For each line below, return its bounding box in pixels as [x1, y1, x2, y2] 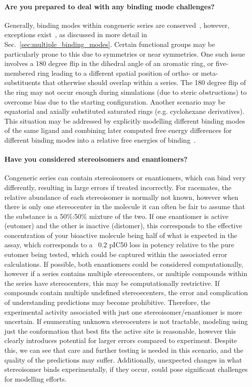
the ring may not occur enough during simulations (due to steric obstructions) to [4, 86, 247, 97]
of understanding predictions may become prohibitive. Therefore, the [4, 297, 210, 307]
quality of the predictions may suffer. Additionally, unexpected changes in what [4, 354, 242, 365]
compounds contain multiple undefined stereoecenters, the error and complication [4, 287, 248, 298]
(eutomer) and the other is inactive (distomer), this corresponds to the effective [4, 220, 242, 231]
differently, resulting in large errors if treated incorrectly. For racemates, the [4, 182, 231, 192]
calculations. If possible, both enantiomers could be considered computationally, [4, 258, 243, 269]
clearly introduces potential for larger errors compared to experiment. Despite [4, 335, 237, 345]
